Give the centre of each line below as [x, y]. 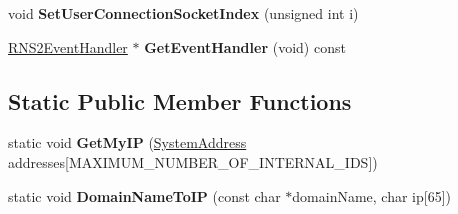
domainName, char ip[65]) [372, 195]
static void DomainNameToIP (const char [144, 195]
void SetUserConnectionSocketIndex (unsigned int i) [183, 13]
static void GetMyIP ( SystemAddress [127, 142]
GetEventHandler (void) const [245, 46]
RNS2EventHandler [68, 46]
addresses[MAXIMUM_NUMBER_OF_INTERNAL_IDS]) [193, 161]
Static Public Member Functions [180, 100]
